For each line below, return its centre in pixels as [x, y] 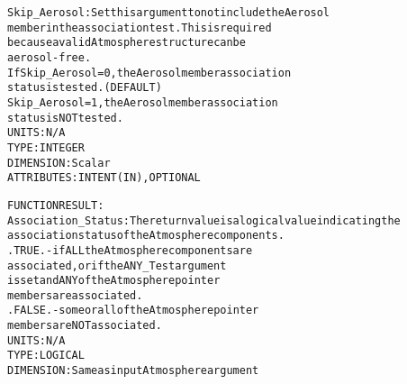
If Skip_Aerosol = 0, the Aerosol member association [149, 73]
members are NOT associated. [85, 326]
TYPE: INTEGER [46, 147]
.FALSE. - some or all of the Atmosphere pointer [133, 311]
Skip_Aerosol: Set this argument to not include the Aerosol [169, 13]
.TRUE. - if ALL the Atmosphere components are [130, 250]
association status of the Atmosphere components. [146, 236]
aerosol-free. [50, 57]
